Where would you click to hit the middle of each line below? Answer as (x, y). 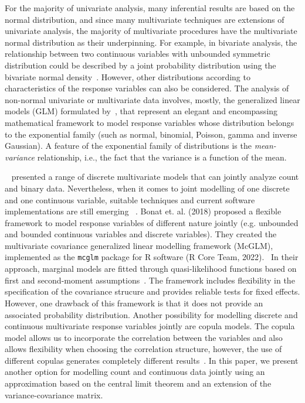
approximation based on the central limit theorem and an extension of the (138, 383)
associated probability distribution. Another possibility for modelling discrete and (151, 314)
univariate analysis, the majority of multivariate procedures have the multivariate (151, 31)
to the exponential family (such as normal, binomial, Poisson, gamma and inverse (151, 134)
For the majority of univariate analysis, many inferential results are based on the (150, 8)
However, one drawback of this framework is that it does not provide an (134, 303)
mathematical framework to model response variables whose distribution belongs (150, 122)
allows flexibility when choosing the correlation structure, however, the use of (143, 349)
